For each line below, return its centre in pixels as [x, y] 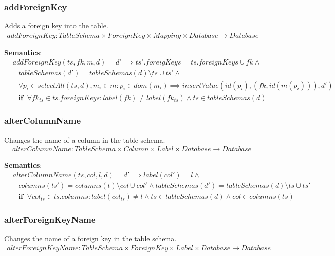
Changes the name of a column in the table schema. [85, 139]
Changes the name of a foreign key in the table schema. [90, 238]
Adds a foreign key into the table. [56, 26]
